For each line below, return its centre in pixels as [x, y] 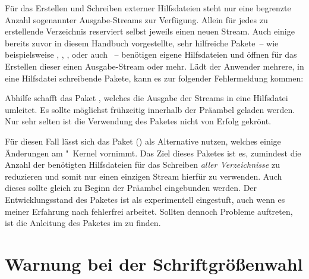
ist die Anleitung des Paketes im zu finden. [83, 223]
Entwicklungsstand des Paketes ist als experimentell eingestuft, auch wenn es [145, 199]
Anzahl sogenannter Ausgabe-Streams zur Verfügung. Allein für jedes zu [136, 19]
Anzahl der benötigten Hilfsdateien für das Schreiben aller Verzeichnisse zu [142, 164]
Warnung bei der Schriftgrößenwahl [154, 263]
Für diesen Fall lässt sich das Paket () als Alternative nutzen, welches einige [143, 141]
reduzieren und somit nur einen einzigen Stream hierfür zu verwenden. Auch [144, 176]
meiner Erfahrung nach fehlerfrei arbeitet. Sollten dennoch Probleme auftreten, [149, 211]
